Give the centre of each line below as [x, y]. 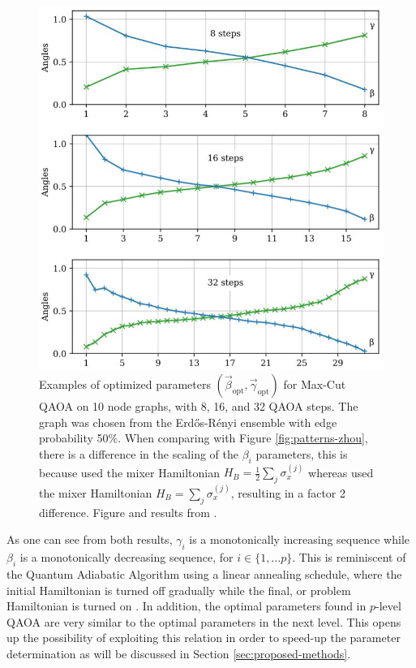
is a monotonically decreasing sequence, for [127, 557]
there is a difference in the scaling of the [139, 453]
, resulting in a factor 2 [288, 492]
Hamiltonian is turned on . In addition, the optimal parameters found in [187, 606]
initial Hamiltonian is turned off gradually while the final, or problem [179, 590]
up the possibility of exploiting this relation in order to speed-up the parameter [204, 638]
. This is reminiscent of [349, 557]
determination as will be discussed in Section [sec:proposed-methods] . [179, 653]
